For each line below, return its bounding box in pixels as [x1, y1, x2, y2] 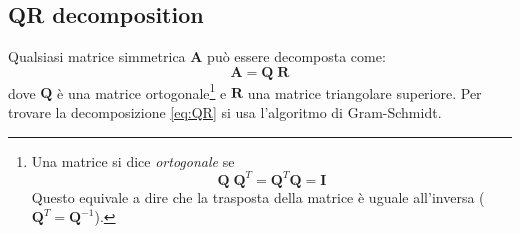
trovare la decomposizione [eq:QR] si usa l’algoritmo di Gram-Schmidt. [8, 102, 442, 123]
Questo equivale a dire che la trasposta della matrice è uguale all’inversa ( [31, 186, 485, 207]
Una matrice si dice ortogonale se [31, 150, 235, 171]
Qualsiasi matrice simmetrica [8, 46, 186, 67]
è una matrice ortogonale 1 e [57, 79, 227, 103]
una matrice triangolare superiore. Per [247, 82, 482, 103]
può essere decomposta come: [207, 46, 386, 67]
